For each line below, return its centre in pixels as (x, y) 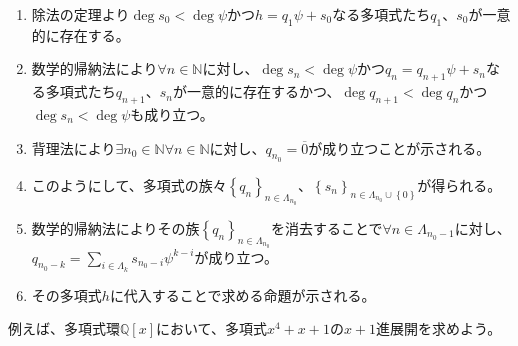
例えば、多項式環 (64, 328)
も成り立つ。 (172, 113)
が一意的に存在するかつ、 (256, 91)
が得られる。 (459, 184)
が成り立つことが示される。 (399, 147)
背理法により (73, 147)
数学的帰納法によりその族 (115, 227)
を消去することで (326, 227)
